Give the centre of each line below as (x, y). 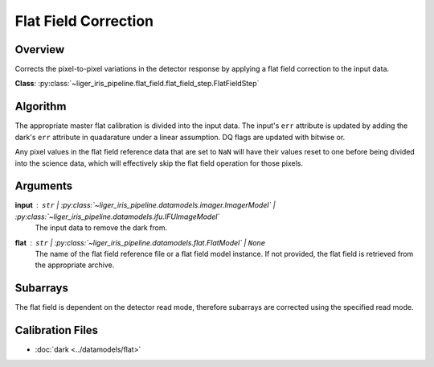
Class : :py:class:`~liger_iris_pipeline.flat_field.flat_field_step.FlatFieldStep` (137, 84)
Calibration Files (57, 330)
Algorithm (41, 107)
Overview (40, 49)
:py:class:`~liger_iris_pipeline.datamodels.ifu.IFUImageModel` (117, 216)
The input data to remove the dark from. (101, 228)
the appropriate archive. (75, 265)
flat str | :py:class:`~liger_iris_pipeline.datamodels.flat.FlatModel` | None (140, 242)
